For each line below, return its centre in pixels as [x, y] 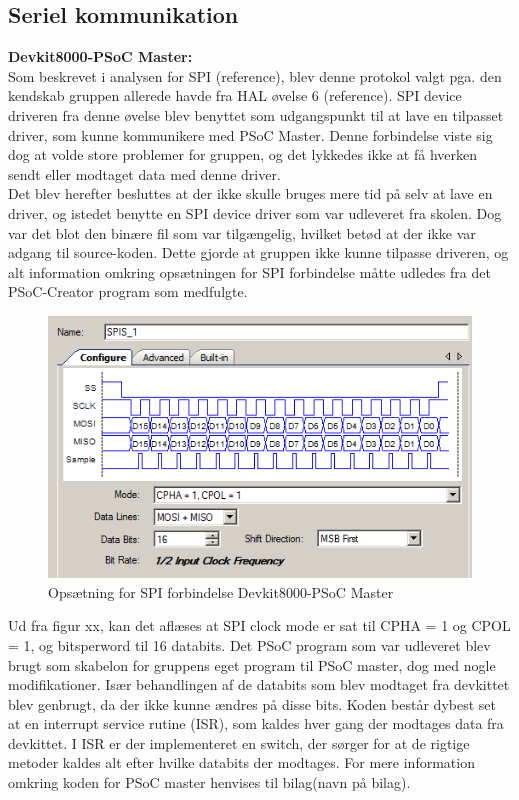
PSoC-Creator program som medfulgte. [128, 291]
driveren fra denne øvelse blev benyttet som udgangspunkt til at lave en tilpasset [256, 114]
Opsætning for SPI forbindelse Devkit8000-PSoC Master [221, 591]
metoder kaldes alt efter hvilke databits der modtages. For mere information [241, 762]
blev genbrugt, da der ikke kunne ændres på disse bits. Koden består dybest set [252, 703]
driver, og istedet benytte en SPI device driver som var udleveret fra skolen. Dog [255, 212]
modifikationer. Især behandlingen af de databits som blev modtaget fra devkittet [259, 684]
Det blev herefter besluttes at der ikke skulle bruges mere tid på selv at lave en [250, 193]
